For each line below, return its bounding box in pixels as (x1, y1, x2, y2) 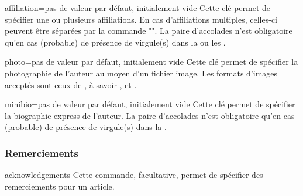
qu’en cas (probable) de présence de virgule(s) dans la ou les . (5, 36, 226, 48)
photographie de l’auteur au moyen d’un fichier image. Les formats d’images (5, 66, 278, 79)
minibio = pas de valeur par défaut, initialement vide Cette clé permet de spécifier (5, 98, 295, 110)
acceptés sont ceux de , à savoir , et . (5, 78, 137, 90)
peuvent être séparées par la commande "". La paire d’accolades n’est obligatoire (5, 24, 292, 37)
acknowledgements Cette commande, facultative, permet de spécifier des (5, 169, 263, 181)
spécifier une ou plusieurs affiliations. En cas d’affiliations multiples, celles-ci (5, 13, 277, 25)
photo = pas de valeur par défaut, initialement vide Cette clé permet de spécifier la (5, 55, 298, 68)
